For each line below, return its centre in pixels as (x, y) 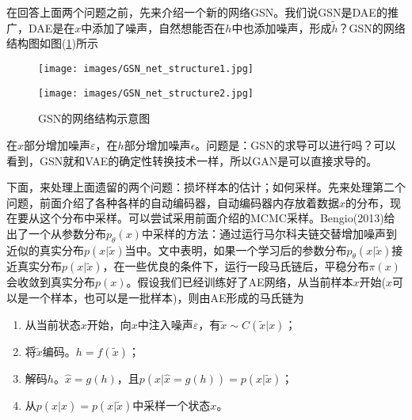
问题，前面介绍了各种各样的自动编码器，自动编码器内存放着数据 (173, 202)
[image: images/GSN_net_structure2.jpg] (146, 93)
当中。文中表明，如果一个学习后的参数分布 (236, 250)
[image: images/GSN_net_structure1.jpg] (146, 69)
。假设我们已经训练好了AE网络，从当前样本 (240, 282)
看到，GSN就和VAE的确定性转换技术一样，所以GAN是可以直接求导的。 (192, 160)
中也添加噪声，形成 (282, 27)
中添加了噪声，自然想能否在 (153, 27)
